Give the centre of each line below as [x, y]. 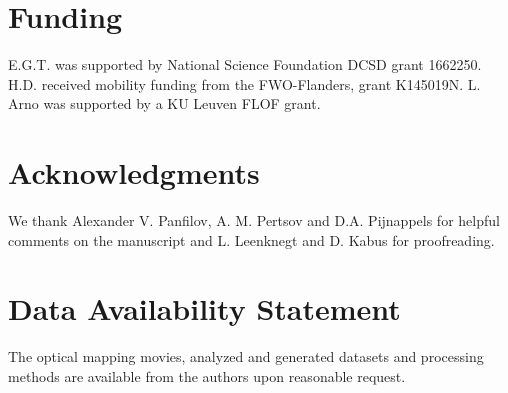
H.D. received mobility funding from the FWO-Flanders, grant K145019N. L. [244, 83]
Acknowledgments [134, 172]
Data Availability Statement [204, 308]
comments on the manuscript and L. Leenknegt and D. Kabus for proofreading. [251, 239]
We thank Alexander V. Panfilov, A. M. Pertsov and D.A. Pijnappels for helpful [254, 220]
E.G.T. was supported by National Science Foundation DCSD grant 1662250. [245, 64]
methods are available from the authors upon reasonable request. [207, 375]
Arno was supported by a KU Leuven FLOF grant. [164, 103]
